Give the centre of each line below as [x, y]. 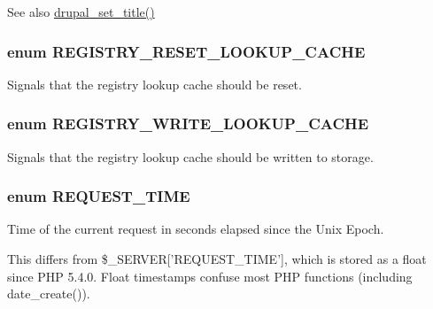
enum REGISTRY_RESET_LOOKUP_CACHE [186, 51]
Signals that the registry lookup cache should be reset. [155, 84]
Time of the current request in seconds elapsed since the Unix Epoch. [196, 229]
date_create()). [49, 294]
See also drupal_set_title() [81, 12]
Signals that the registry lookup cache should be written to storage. [190, 156]
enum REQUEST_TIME [99, 196]
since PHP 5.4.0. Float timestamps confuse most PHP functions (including [210, 276]
